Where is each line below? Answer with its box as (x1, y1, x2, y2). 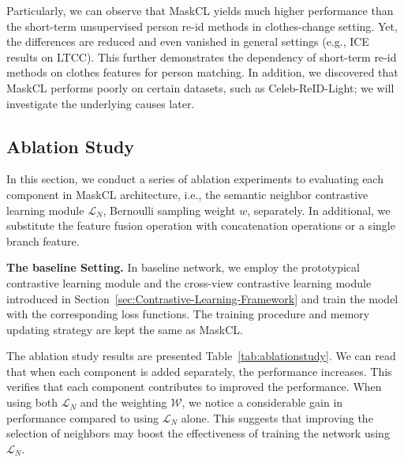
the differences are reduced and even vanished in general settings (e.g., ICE (6, 33, 369, 50)
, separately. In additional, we (247, 201, 391, 218)
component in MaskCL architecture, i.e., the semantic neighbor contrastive (6, 186, 368, 202)
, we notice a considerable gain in (181, 394, 343, 411)
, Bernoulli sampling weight (103, 201, 236, 218)
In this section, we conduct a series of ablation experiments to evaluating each (6, 171, 383, 187)
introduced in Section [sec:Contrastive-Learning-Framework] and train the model (6, 290, 398, 306)
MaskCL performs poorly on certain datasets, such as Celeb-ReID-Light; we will (6, 79, 395, 96)
